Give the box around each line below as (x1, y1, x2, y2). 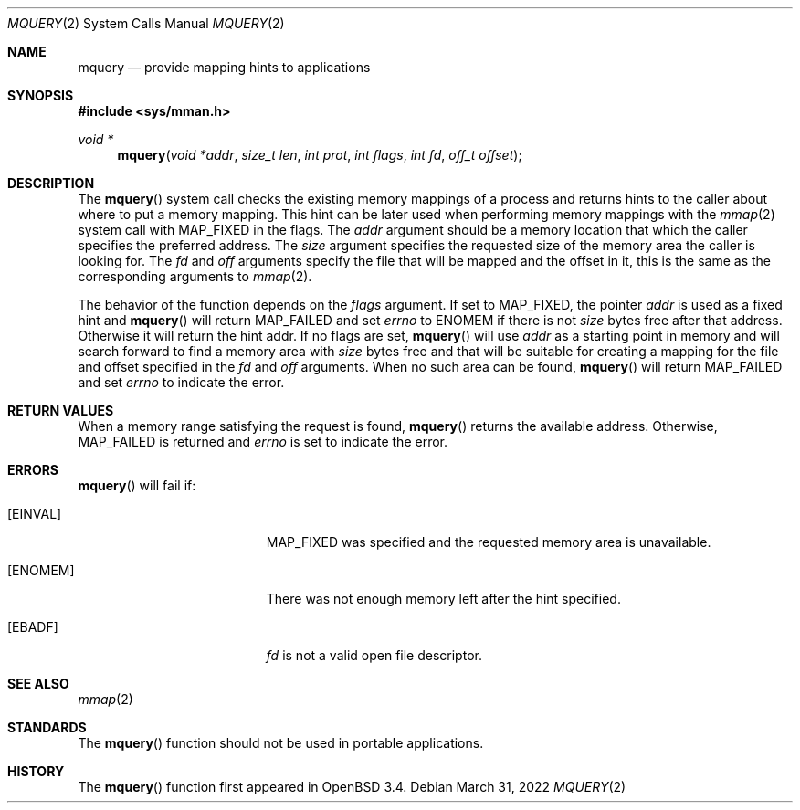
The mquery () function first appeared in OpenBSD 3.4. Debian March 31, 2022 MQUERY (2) (78, 779, 626, 794)
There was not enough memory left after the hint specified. (266, 591, 621, 606)
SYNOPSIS (7, 88, 74, 103)
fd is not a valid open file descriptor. (266, 647, 482, 663)
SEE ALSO (7, 676, 69, 691)
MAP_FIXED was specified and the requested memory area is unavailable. (266, 534, 711, 550)
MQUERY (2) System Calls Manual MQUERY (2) (7, 16, 285, 31)
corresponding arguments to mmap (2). (78, 268, 312, 284)
